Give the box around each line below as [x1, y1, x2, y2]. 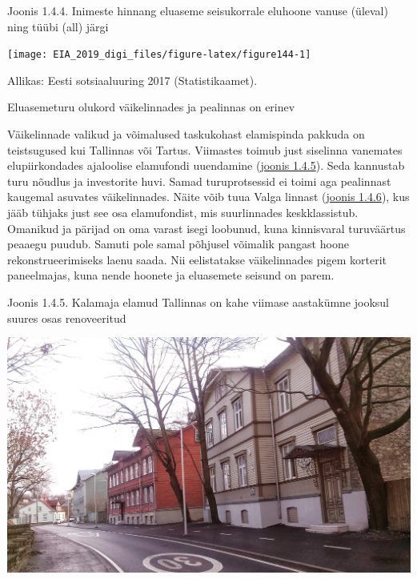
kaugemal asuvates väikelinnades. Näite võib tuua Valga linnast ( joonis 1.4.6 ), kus [7, 188, 410, 205]
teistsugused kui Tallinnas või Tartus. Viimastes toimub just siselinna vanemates [7, 141, 403, 158]
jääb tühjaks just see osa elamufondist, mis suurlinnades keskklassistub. [7, 204, 359, 220]
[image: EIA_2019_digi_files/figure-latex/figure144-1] [7, 49, 311, 61]
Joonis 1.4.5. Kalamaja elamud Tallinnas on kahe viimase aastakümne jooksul [7, 293, 389, 310]
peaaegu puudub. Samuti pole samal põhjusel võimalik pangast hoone [7, 235, 349, 252]
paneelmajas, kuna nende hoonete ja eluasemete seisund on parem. [7, 267, 335, 283]
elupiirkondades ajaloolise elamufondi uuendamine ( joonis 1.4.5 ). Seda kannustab [7, 157, 405, 174]
